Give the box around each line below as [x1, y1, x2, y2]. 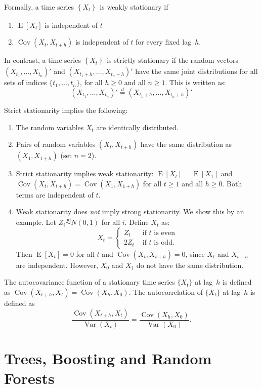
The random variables [16, 122, 84, 132]
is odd [154, 239, 172, 247]
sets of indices [4, 77, 47, 88]
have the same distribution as [140, 139, 232, 149]
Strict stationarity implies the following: [4, 105, 128, 115]
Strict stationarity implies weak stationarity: [16, 168, 154, 179]
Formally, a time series [4, 2, 74, 12]
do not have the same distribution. [136, 259, 244, 270]
